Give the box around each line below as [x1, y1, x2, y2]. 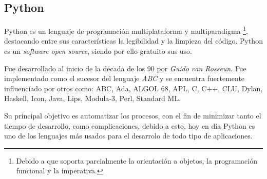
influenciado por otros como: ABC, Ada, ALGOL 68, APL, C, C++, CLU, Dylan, [4, 83, 263, 93]
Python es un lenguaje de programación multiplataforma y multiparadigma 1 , [4, 24, 248, 36]
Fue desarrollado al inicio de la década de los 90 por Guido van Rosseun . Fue [4, 63, 246, 73]
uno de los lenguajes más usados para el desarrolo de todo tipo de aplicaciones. [4, 130, 253, 141]
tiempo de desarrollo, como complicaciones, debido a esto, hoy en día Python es [4, 120, 255, 131]
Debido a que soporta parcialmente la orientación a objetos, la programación [16, 155, 257, 166]
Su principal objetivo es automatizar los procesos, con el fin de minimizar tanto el [4, 110, 261, 121]
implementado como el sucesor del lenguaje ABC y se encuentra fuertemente [4, 73, 245, 84]
